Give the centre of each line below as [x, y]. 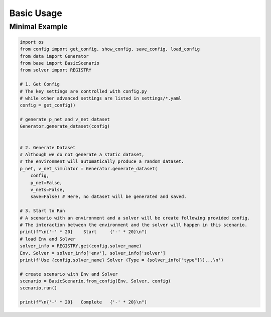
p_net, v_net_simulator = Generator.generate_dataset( [89, 169]
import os [32, 42]
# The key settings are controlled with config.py [84, 91]
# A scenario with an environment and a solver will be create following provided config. [135, 218]
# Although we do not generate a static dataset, [82, 155]
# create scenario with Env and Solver [69, 274]
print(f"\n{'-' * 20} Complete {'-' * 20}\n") [84, 302]
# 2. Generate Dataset [48, 147]
